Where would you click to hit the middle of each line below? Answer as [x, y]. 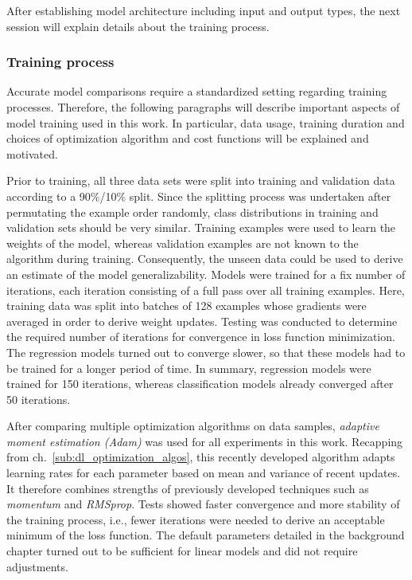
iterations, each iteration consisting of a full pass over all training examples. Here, [206, 290]
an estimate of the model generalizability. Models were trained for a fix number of [206, 274]
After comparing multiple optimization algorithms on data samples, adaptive [193, 426]
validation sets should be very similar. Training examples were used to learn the [201, 227]
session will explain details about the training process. [138, 26]
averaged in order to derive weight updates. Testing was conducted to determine [202, 321]
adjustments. [37, 566]
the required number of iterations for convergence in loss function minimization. [201, 337]
